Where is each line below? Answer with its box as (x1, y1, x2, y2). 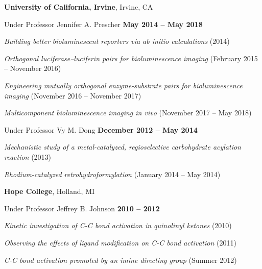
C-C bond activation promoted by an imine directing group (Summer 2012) (4, 254, 237, 265)
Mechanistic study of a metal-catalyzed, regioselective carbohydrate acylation (4, 141, 241, 152)
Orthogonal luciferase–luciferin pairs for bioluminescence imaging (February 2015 (4, 53, 258, 63)
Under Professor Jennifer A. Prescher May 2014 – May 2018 (4, 18, 203, 29)
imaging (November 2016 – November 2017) (4, 90, 141, 101)
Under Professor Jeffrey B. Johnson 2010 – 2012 (4, 203, 160, 213)
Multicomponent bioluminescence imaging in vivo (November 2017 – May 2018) (4, 107, 252, 118)
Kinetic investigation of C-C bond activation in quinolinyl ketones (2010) (4, 220, 232, 231)
